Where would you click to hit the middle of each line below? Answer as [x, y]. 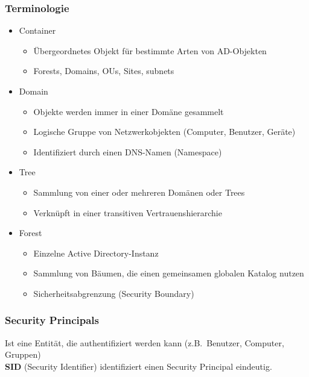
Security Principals [52, 320]
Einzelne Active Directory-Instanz [96, 253]
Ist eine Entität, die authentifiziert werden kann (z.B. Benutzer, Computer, [145, 342]
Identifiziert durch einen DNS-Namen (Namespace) [128, 151]
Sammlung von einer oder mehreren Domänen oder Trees [139, 192]
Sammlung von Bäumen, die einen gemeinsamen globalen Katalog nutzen [169, 273]
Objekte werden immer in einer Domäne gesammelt [129, 111]
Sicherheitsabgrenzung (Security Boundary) [114, 293]
